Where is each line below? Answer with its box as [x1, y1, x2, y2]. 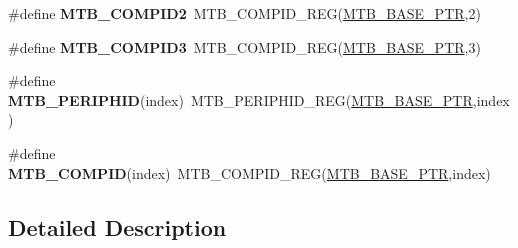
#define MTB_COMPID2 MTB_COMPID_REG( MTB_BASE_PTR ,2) [8, 3, 481, 23]
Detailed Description [8, 211, 227, 242]
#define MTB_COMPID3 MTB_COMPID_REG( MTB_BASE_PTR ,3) [8, 36, 481, 57]
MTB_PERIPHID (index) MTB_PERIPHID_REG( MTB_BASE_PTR [8, 89, 473, 110]
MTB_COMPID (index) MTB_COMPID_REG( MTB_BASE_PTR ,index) [8, 162, 491, 183]
